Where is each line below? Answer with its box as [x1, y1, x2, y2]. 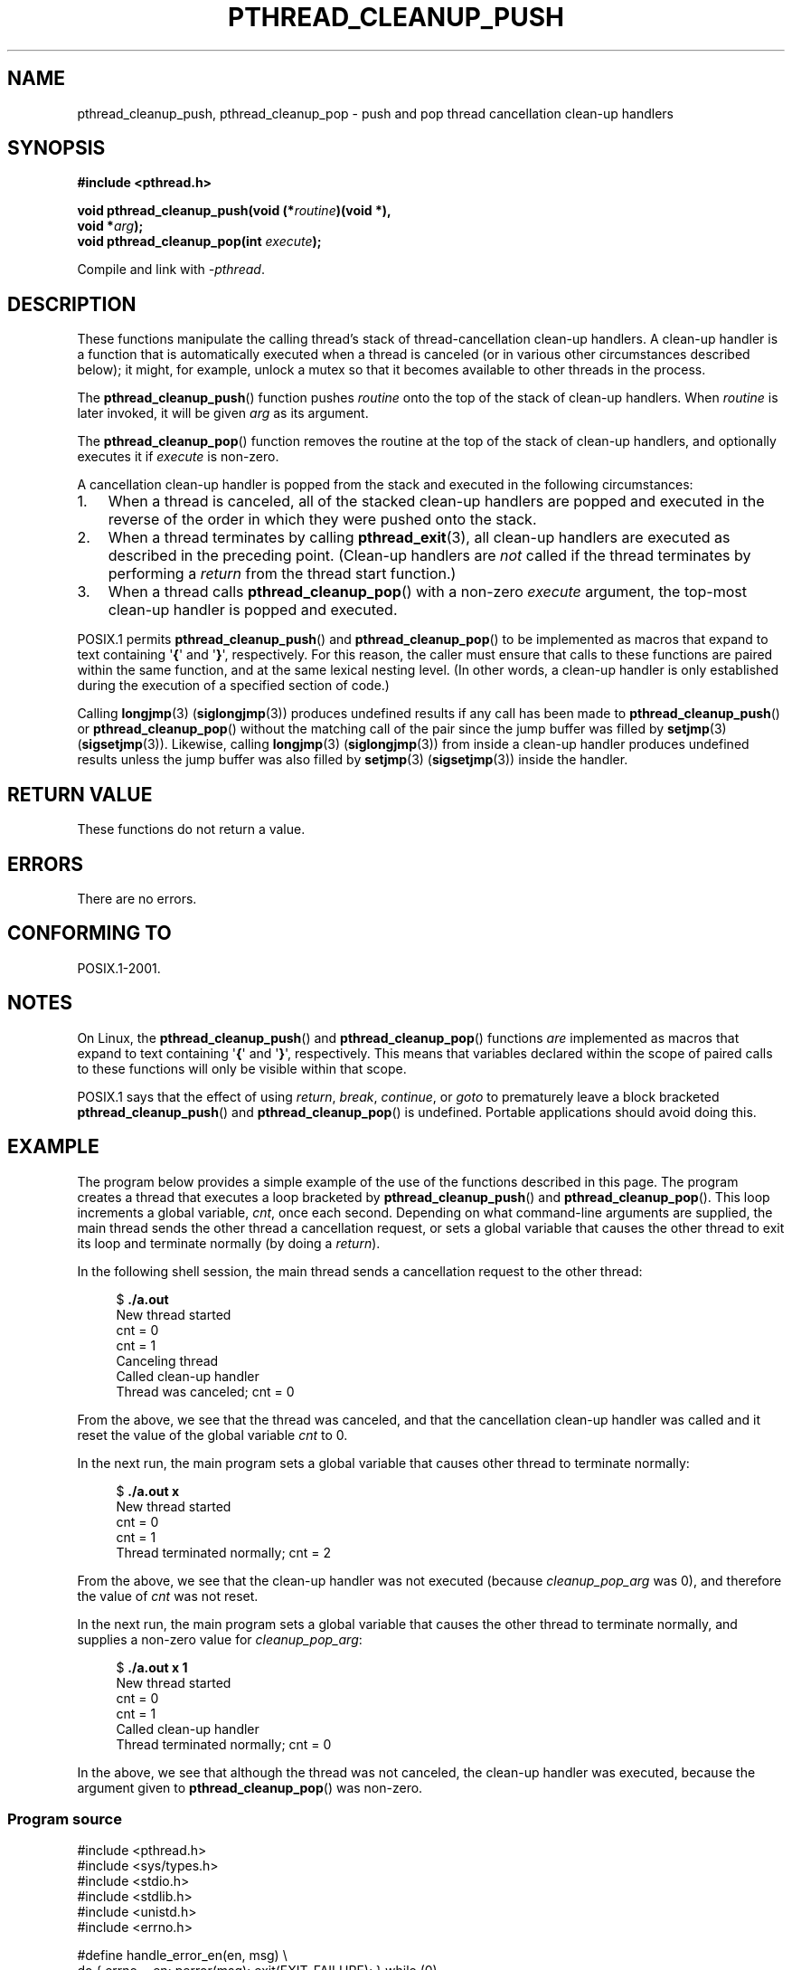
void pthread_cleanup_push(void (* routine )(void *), [77, 203, 391, 219]
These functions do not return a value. [77, 821, 306, 838]
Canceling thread [116, 1352, 219, 1369]
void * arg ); [77, 218, 144, 234]
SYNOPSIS [7, 137, 106, 160]
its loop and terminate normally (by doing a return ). [77, 1235, 381, 1251]
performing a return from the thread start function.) [108, 564, 457, 583]
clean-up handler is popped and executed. [108, 601, 398, 620]
